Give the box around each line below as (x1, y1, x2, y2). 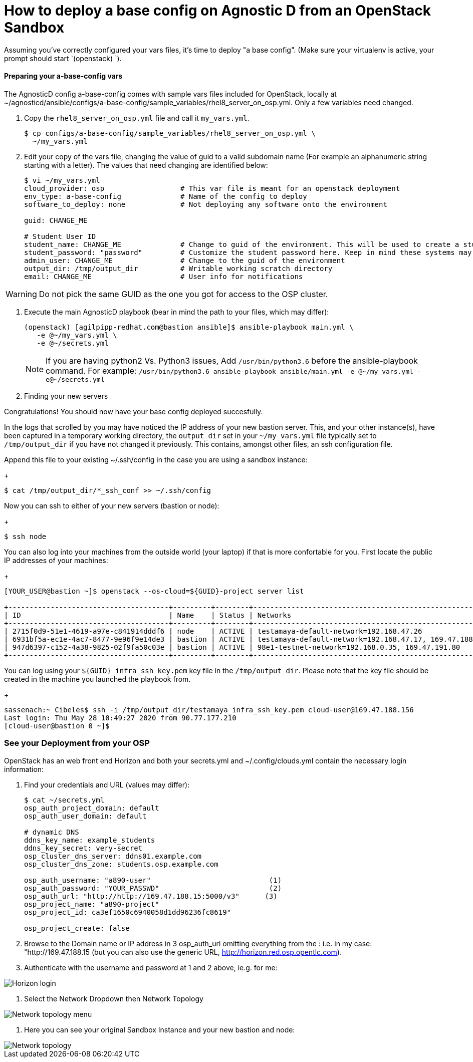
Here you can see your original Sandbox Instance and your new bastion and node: (24, 1025, 295, 1034)
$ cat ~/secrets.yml (24, 795, 105, 804)
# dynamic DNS (24, 828, 79, 836)
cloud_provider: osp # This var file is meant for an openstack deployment (24, 184, 400, 192)
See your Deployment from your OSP (4, 738, 150, 748)
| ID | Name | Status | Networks (4, 611, 292, 619)
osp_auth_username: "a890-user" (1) (24, 876, 282, 884)
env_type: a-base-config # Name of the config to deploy (24, 192, 307, 200)
